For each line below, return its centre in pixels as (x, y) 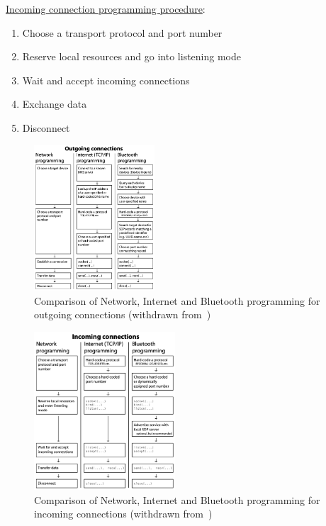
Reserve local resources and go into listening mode (131, 56)
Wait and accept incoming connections (106, 80)
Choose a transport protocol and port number (122, 32)
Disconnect (46, 127)
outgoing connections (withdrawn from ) (123, 314)
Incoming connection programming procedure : (106, 9)
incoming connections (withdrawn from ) (123, 514)
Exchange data (55, 104)
